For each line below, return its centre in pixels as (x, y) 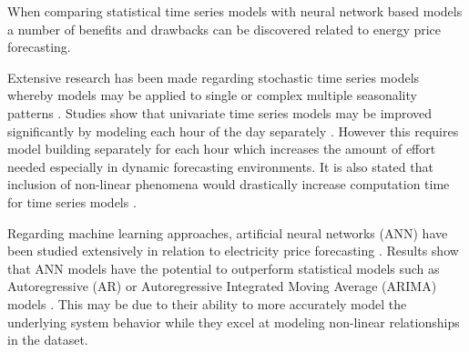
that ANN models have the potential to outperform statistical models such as (224, 268)
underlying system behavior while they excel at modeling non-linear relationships (234, 322)
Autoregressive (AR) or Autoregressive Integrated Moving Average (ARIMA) (222, 286)
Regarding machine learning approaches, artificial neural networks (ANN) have (228, 232)
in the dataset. (48, 340)
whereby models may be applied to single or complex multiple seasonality (212, 95)
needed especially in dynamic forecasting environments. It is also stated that (220, 166)
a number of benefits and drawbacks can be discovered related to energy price (224, 29)
